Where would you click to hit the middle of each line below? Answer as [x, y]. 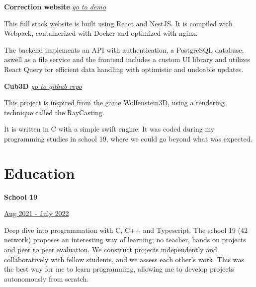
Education [40, 173]
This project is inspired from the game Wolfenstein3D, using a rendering [114, 103]
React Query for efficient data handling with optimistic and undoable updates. [124, 69]
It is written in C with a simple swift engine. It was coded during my [109, 129]
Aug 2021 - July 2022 [37, 213]
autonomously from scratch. [46, 278]
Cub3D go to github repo [43, 86]
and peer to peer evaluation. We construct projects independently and [111, 250]
